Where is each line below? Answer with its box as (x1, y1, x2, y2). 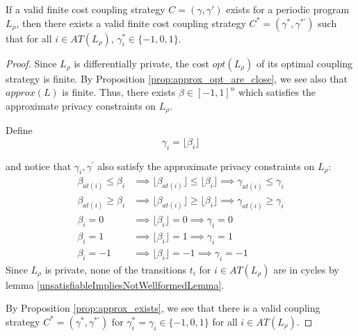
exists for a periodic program (226, 2, 350, 16)
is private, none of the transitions (44, 262, 186, 276)
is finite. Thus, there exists (62, 85, 176, 99)
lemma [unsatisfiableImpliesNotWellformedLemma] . (6, 277, 225, 292)
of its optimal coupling (256, 56, 353, 70)
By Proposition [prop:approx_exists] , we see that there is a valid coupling (6, 301, 320, 315)
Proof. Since (6, 56, 57, 70)
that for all (6, 31, 52, 45)
